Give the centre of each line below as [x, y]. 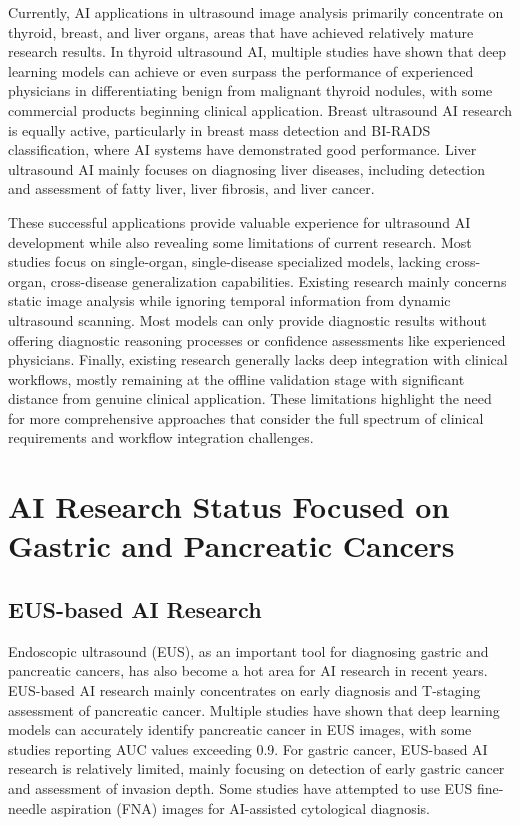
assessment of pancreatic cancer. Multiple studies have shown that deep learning [254, 709]
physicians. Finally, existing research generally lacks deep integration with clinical [258, 359]
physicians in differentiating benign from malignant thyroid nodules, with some [250, 90]
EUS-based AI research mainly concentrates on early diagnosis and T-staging [244, 690]
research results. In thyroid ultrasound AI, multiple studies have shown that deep [257, 51]
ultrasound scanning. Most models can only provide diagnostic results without [247, 319]
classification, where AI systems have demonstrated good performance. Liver [242, 149]
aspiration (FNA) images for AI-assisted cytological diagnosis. [240, 807]
